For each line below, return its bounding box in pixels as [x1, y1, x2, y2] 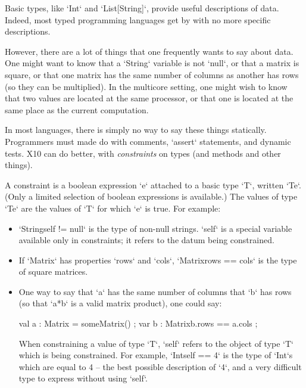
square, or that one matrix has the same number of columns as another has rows [5, 68, 299, 80]
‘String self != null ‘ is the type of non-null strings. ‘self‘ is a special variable [18, 222, 292, 234]
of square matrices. [18, 265, 88, 278]
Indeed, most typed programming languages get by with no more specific [5, 13, 271, 26]
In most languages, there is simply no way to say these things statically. [5, 123, 267, 136]
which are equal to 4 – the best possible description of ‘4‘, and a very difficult [18, 360, 302, 373]
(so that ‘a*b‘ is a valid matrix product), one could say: [18, 297, 222, 309]
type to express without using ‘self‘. [18, 372, 148, 384]
